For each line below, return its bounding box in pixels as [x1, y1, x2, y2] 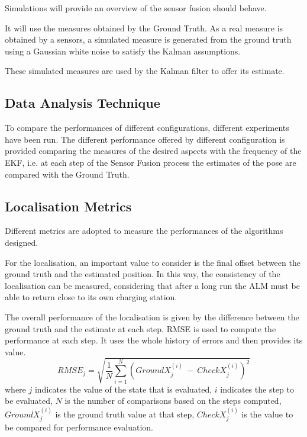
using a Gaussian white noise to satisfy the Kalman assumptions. [5, 44, 241, 57]
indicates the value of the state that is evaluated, [34, 383, 212, 395]
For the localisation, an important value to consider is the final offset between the [5, 256, 300, 268]
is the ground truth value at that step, [55, 407, 195, 420]
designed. [5, 236, 38, 248]
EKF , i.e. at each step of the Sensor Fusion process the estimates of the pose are [5, 156, 296, 168]
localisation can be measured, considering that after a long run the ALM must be [5, 279, 300, 291]
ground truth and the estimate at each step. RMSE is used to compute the [5, 322, 276, 335]
